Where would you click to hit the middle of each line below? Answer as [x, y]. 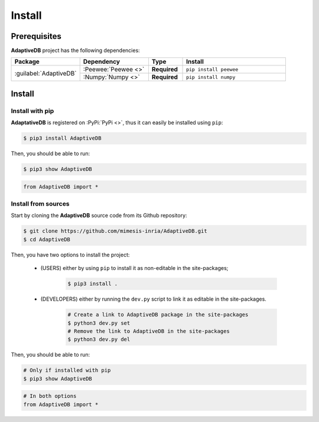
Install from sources [40, 204]
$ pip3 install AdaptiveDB [62, 138]
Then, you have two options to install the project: [70, 255]
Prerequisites [36, 36]
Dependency [102, 62]
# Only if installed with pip [67, 370]
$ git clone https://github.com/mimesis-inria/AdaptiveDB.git [115, 231]
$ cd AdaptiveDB [47, 239]
